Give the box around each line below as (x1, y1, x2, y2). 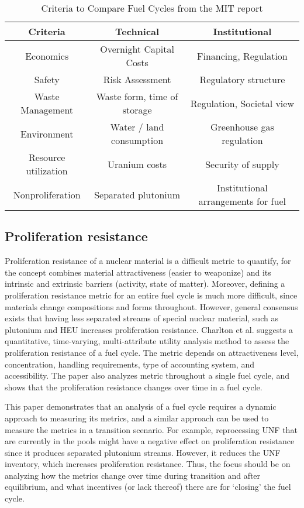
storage (122, 103, 152, 116)
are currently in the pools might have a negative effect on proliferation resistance (5, 435, 295, 447)
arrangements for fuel (198, 194, 286, 208)
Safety (34, 73, 60, 86)
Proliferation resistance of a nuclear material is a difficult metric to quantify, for (5, 255, 291, 267)
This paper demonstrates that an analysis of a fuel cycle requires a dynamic (5, 400, 277, 413)
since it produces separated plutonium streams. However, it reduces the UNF (5, 446, 281, 458)
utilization (26, 164, 68, 177)
